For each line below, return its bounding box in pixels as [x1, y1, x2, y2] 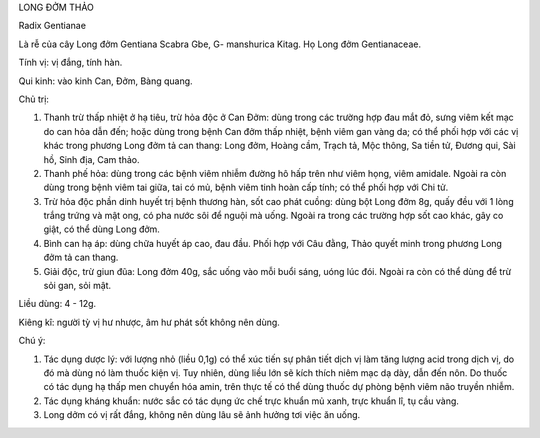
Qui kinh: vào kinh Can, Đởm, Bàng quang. [18, 75, 194, 87]
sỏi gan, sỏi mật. [43, 280, 112, 292]
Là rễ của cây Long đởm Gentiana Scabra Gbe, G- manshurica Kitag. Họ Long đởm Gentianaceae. [18, 38, 422, 50]
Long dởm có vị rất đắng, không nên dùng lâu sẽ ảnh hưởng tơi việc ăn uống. [43, 409, 361, 421]
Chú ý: [18, 335, 46, 347]
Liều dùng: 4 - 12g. [18, 298, 97, 310]
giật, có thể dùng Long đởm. [43, 223, 160, 235]
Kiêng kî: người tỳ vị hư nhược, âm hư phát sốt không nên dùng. [18, 316, 280, 328]
